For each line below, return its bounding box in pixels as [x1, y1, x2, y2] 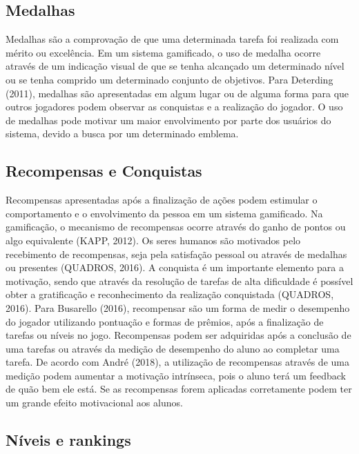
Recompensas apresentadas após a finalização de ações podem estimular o [6, 193, 318, 207]
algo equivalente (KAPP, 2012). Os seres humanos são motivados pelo [6, 233, 301, 247]
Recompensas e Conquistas [6, 160, 202, 181]
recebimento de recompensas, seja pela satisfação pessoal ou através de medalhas [6, 246, 347, 261]
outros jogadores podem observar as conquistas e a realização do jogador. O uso [6, 99, 343, 114]
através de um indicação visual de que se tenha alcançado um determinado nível [6, 59, 345, 73]
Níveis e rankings [6, 429, 131, 451]
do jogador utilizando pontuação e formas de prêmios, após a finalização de [6, 314, 324, 328]
